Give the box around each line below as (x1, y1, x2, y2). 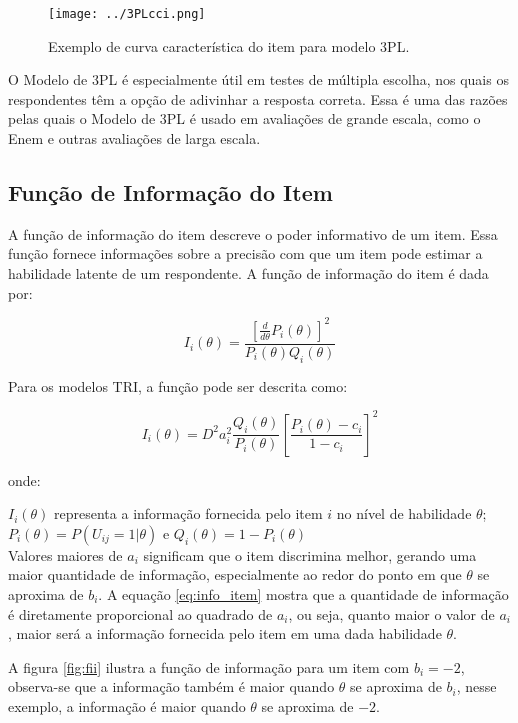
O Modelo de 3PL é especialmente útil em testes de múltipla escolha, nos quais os (8, 69, 509, 90)
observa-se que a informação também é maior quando (8, 676, 335, 697)
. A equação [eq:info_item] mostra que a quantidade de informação (98, 584, 509, 604)
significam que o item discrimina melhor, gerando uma (143, 544, 477, 565)
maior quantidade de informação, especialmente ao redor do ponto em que (8, 564, 462, 585)
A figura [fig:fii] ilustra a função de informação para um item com (8, 656, 410, 677)
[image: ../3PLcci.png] (48, 7, 206, 21)
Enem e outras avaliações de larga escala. (8, 128, 261, 149)
